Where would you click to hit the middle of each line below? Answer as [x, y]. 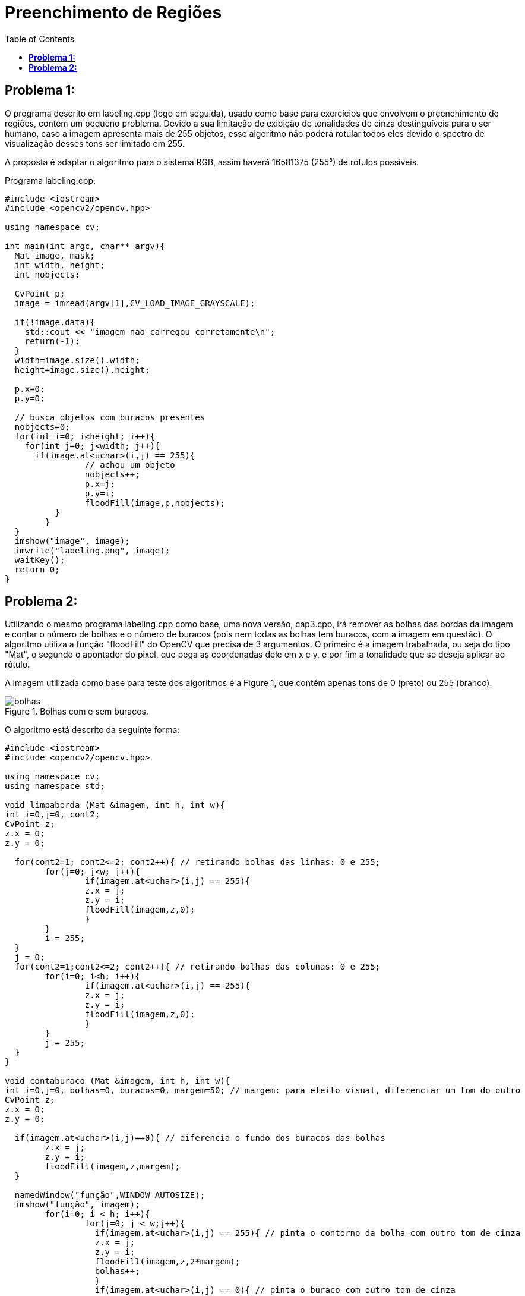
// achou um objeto [130, 465]
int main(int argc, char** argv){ [85, 246]
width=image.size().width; [77, 360]
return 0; [37, 569]
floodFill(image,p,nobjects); [155, 503]
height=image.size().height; [82, 369]
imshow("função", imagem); [77, 1205]
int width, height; [60, 265]
